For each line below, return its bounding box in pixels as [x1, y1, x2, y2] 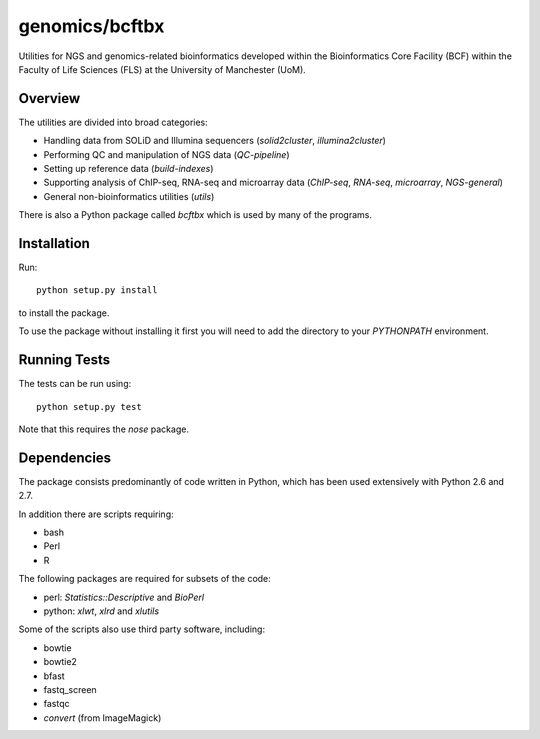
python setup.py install [36, 285, 158, 296]
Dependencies [18, 449, 112, 466]
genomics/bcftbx [18, 15, 165, 37]
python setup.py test [36, 401, 142, 412]
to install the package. [18, 306, 110, 319]
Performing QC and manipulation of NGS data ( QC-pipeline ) [43, 148, 290, 160]
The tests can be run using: [18, 378, 132, 390]
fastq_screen [43, 683, 97, 695]
